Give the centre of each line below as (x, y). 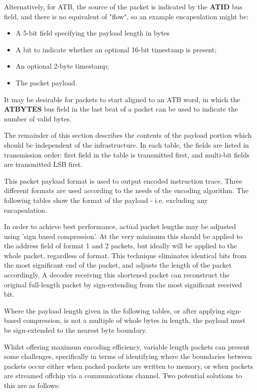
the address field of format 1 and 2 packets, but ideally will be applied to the (121, 246)
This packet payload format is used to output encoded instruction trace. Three (123, 180)
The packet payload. (46, 82)
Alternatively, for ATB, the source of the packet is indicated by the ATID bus (123, 6)
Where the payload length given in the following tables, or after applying (115, 310)
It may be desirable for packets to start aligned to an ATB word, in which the (122, 99)
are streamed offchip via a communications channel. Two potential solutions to (123, 375)
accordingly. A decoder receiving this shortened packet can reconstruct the (117, 275)
